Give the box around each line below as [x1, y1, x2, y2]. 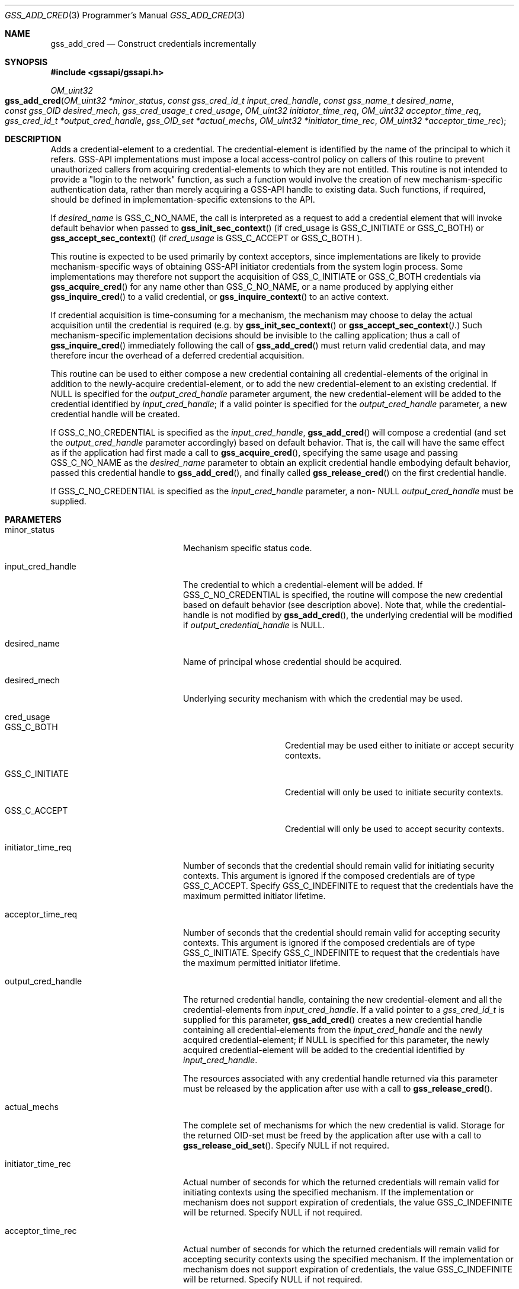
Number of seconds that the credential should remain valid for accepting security [183, 927, 501, 938]
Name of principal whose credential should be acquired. [183, 657, 402, 667]
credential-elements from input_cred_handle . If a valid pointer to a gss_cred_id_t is [183, 1005, 505, 1015]
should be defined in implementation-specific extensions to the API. [50, 194, 315, 204]
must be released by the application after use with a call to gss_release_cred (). [183, 1083, 493, 1093]
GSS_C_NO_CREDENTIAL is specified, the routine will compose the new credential [183, 590, 503, 600]
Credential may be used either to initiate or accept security [285, 740, 514, 750]
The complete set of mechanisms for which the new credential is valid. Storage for [183, 1120, 505, 1130]
